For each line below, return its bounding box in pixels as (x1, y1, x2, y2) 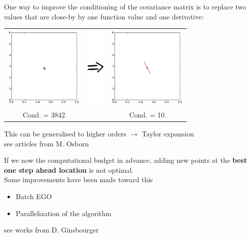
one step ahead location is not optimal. (4, 164, 134, 175)
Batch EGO (15, 191, 52, 202)
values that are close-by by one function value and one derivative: (4, 11, 204, 21)
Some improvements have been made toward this (4, 174, 153, 185)
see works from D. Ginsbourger (4, 225, 99, 235)
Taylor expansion (141, 128, 194, 139)
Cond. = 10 (129, 109, 165, 119)
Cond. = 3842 (22, 109, 65, 119)
